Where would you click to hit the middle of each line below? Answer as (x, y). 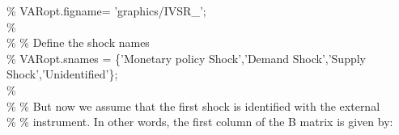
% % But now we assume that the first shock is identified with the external (193, 105)
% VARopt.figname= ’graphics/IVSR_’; (106, 11)
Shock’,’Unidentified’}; (62, 74)
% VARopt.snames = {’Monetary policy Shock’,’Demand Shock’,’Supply (186, 58)
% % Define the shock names (78, 42)
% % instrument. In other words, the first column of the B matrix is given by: (200, 122)
